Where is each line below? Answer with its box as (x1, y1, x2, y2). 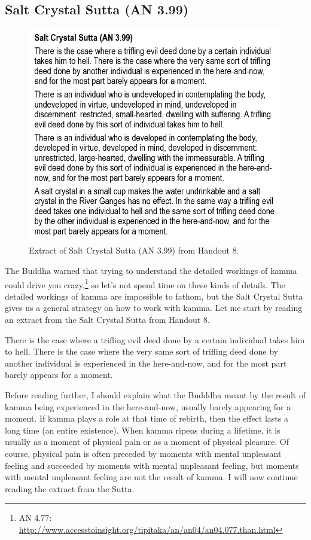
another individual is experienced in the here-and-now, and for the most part (5, 356, 287, 369)
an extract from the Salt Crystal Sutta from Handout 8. (5, 313, 210, 326)
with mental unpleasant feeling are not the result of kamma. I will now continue (5, 471, 298, 483)
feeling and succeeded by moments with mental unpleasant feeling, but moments (5, 459, 299, 471)
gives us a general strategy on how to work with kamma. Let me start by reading (5, 301, 303, 314)
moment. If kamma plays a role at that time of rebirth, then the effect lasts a (5, 412, 288, 425)
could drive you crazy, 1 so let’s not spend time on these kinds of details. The (5, 276, 285, 291)
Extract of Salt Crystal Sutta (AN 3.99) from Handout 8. (29, 244, 239, 257)
